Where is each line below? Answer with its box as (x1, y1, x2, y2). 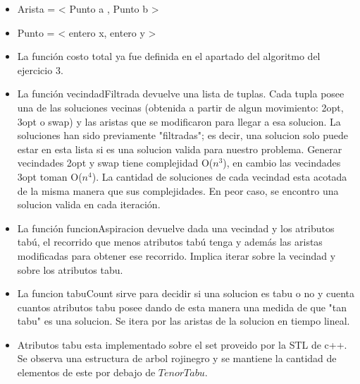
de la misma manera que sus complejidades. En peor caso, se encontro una (17, 183, 339, 198)
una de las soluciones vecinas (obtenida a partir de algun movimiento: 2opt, (17, 100, 344, 114)
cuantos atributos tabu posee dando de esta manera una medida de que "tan (17, 299, 347, 314)
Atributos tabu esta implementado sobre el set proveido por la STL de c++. (17, 337, 347, 352)
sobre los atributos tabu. (17, 262, 123, 277)
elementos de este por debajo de (17, 365, 156, 380)
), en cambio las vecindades (223, 155, 341, 170)
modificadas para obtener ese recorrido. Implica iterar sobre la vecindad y (17, 248, 336, 263)
